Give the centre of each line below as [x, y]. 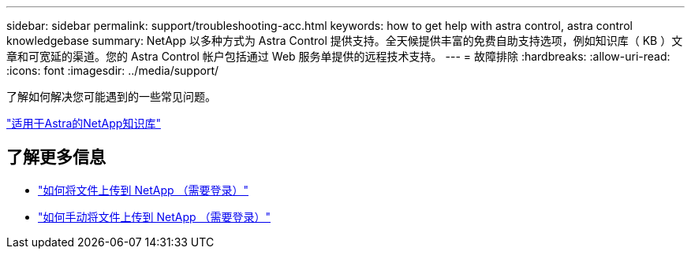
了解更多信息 [56, 157]
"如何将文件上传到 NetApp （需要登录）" [144, 190]
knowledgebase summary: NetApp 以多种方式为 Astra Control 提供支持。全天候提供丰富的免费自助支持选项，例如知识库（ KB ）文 [345, 41]
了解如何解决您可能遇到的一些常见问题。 [111, 96]
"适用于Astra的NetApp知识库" [84, 123]
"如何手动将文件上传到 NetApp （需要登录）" [155, 216]
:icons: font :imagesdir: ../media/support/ [113, 70]
